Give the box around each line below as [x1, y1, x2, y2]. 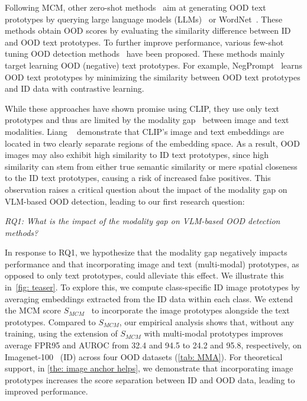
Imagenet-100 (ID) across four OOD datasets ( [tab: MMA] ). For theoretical [5, 350, 283, 363]
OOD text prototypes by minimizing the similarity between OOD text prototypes [5, 70, 300, 83]
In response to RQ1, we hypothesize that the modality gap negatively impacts [5, 246, 287, 258]
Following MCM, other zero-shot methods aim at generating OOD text [5, 1, 266, 13]
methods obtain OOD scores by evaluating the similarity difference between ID [5, 24, 291, 37]
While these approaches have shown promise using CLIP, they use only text [5, 102, 280, 114]
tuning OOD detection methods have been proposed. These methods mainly [5, 47, 285, 60]
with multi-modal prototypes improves [144, 327, 283, 339]
